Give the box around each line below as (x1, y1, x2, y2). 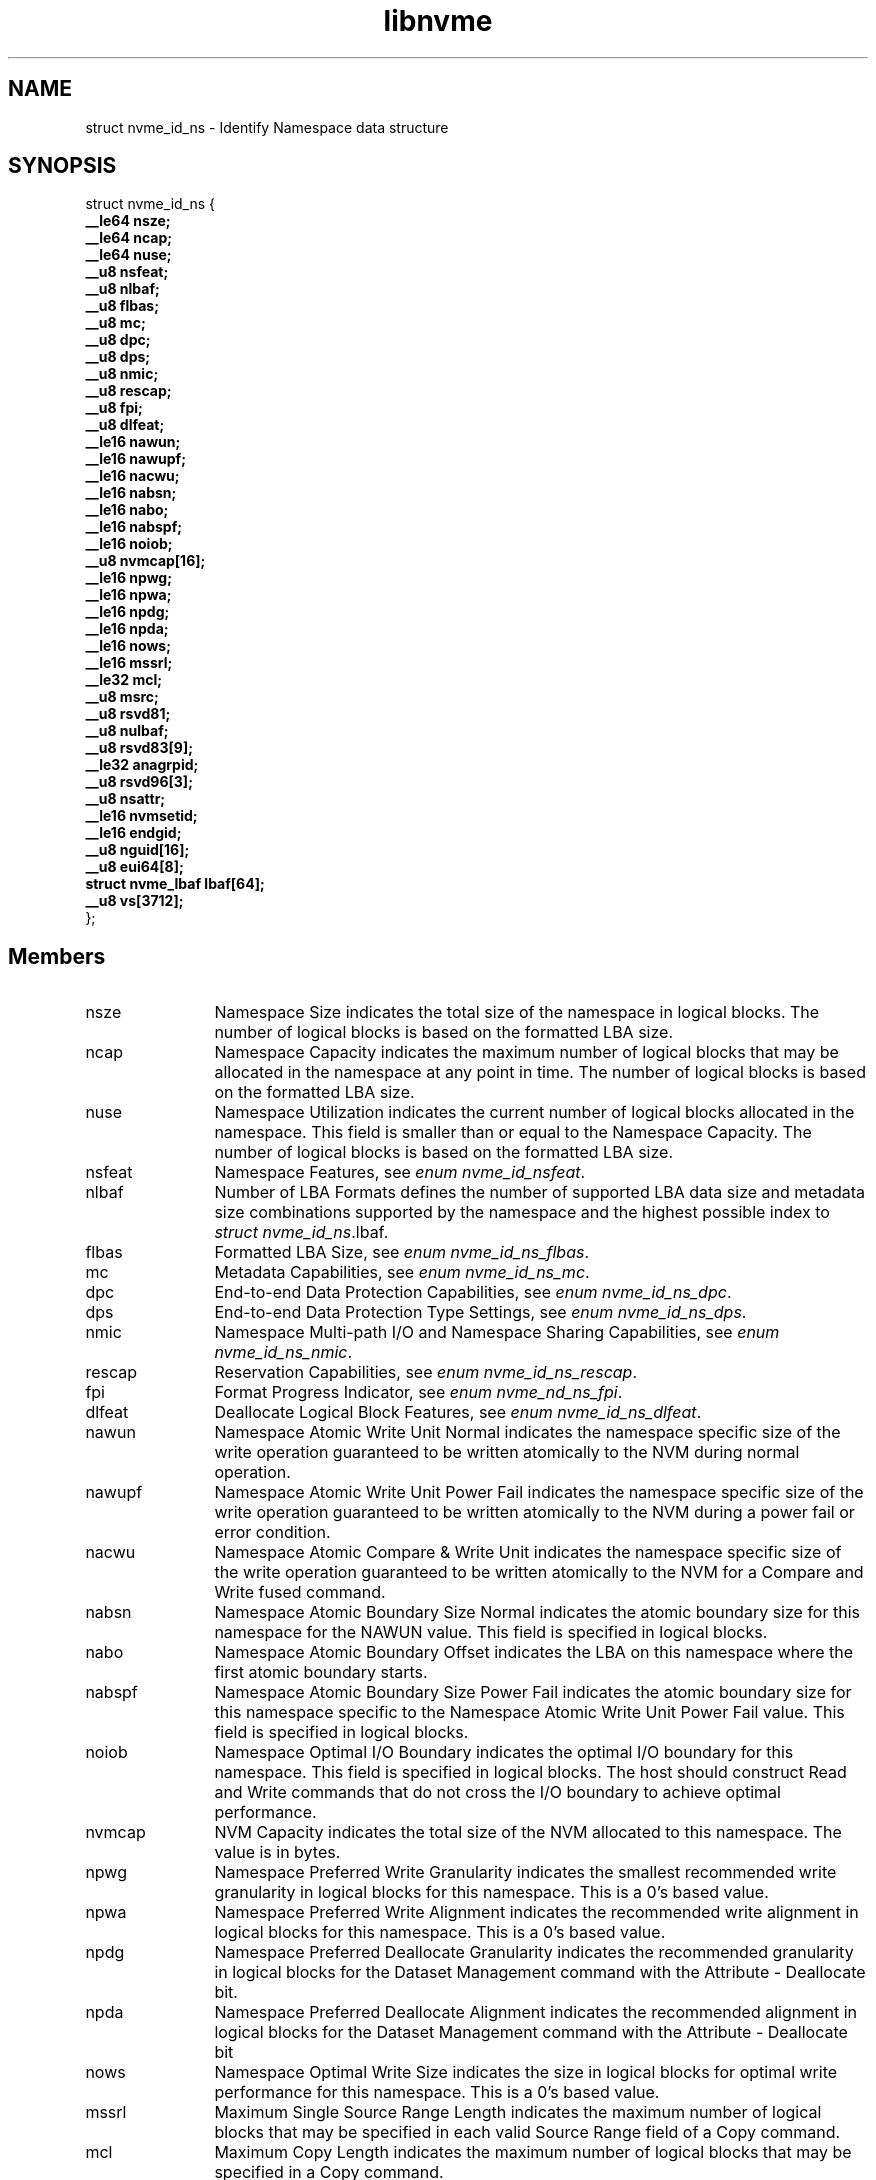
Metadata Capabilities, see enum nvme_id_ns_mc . (214, 1262, 590, 1283)
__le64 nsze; (85, 212, 171, 230)
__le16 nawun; (85, 433, 181, 451)
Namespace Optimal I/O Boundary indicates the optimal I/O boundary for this (214, 1742, 794, 1763)
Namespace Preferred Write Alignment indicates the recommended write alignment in (214, 1902, 859, 1923)
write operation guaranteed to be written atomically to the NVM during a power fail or (214, 1502, 855, 1523)
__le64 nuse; (85, 246, 172, 264)
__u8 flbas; (85, 297, 159, 315)
